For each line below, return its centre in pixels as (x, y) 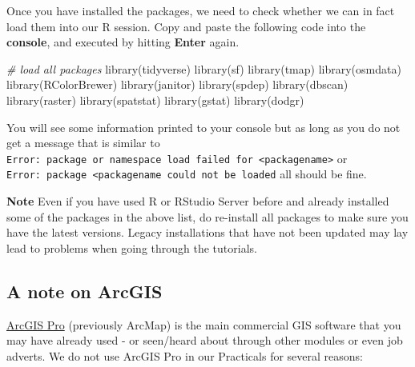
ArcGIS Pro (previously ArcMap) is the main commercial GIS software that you (204, 324)
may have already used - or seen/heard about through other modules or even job (205, 340)
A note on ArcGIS (85, 291)
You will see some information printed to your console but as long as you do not (203, 127)
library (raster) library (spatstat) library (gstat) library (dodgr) (155, 100)
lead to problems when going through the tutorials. (132, 247)
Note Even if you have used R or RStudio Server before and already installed (198, 201)
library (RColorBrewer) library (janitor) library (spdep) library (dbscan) (177, 84)
